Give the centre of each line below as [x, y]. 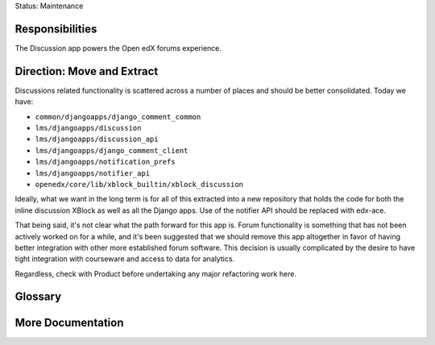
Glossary [38, 297]
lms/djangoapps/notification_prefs [106, 162]
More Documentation [69, 322]
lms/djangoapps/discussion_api [97, 139]
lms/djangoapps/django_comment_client [112, 150]
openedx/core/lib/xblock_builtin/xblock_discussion [139, 184]
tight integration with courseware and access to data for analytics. [125, 259]
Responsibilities [56, 29]
